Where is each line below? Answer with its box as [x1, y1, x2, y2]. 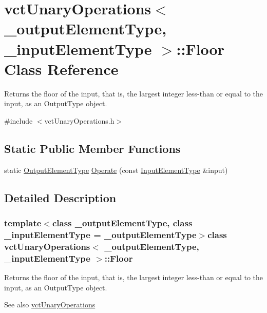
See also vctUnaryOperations [4, 299, 96, 310]
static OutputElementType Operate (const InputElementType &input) [4, 164, 228, 175]
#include [4, 115, 33, 126]
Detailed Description [4, 189, 117, 205]
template [4, 216, 42, 229]
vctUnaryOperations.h [44, 115, 115, 126]
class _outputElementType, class [52, 216, 193, 229]
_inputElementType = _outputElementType [4, 228, 197, 241]
